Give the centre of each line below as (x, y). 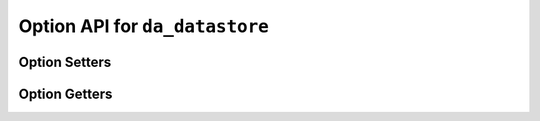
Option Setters (65, 61)
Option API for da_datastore (143, 26)
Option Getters (65, 93)
